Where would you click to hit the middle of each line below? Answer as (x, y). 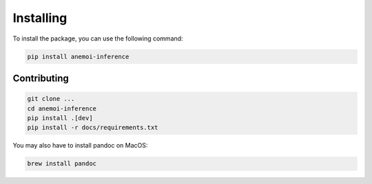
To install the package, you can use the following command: (98, 38)
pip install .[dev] (60, 118)
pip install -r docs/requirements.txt (93, 128)
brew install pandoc (62, 164)
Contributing (41, 78)
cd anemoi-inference (62, 108)
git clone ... (51, 99)
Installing (40, 18)
